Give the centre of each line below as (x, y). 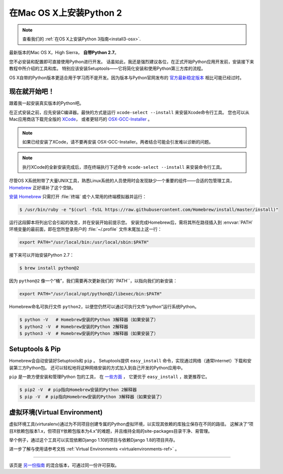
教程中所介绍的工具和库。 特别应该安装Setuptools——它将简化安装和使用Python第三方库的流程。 (107, 68)
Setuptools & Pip (35, 349)
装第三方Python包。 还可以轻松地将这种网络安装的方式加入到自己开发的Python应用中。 (97, 368)
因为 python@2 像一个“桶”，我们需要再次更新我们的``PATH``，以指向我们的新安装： (93, 281)
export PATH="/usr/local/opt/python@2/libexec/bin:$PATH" (91, 294)
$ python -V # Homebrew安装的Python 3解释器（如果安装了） (89, 320)
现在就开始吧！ (32, 92)
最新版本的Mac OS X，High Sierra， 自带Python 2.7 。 (64, 53)
